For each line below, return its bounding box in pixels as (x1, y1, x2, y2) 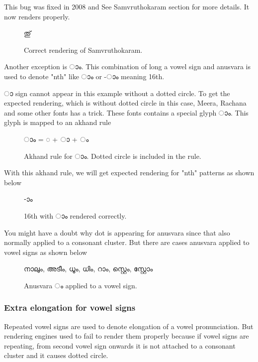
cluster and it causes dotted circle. (4, 350, 108, 361)
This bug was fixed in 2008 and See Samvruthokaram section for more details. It (4, 1, 250, 11)
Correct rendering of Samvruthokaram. (24, 44, 143, 55)
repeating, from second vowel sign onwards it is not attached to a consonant (4, 340, 236, 351)
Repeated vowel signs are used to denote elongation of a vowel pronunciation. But (4, 321, 254, 331)
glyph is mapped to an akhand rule (4, 117, 111, 127)
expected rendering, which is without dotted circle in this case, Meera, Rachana (4, 98, 247, 108)
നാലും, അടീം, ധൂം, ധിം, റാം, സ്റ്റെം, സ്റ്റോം (24, 263, 153, 274)
